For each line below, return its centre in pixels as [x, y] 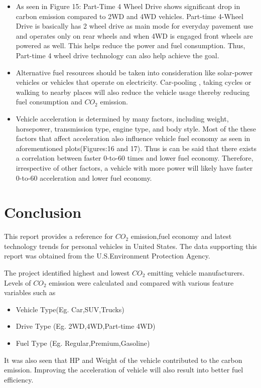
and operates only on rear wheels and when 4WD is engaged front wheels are [134, 35]
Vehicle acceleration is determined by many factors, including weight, [122, 118]
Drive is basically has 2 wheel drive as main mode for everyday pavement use [135, 26]
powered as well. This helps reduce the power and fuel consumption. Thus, [130, 45]
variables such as [30, 292]
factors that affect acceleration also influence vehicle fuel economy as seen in [133, 138]
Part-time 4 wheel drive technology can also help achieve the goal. [117, 55]
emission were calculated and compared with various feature [141, 282]
